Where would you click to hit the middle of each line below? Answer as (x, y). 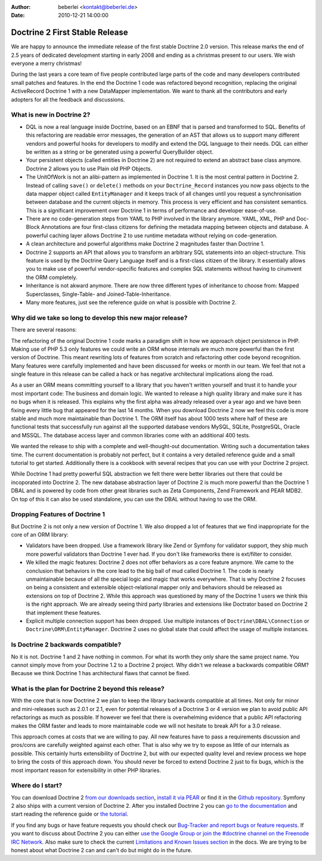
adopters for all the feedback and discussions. (68, 99)
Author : (21, 7)
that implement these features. (64, 612)
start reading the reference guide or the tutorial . (69, 814)
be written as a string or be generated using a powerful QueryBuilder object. (120, 152)
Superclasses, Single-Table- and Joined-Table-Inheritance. (98, 294)
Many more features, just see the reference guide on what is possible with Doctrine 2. (131, 302)
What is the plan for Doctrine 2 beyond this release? (88, 689)
